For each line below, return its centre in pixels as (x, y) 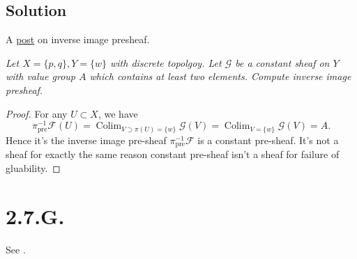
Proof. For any (37, 113)
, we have (118, 113)
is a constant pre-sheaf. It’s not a (268, 140)
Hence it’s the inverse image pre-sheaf (86, 140)
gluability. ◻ (33, 167)
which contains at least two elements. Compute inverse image (220, 76)
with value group (41, 76)
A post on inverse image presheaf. (78, 39)
